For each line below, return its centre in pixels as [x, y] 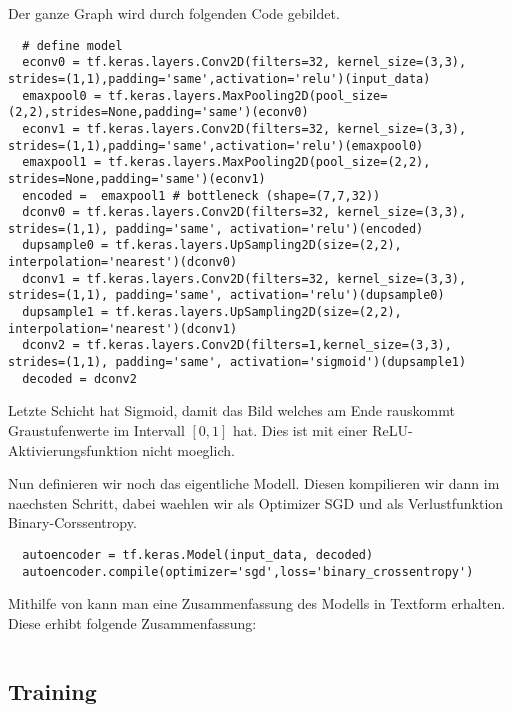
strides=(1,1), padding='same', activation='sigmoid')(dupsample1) [237, 362]
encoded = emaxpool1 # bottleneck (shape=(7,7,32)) [201, 195]
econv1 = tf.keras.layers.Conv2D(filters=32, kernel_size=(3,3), [244, 128]
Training [52, 690]
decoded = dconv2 [79, 378]
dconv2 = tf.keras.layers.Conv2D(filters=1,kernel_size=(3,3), [237, 345]
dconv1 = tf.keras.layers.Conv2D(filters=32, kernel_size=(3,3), [244, 278]
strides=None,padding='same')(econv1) [137, 178]
